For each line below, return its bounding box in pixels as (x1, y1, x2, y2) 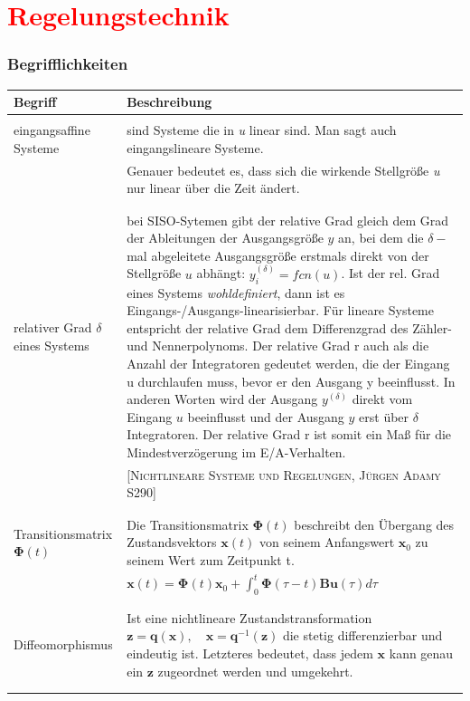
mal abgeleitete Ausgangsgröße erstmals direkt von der (127, 245, 429, 264)
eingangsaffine (14, 120, 90, 139)
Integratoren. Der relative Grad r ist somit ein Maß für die (127, 425, 452, 444)
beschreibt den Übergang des (294, 514, 455, 533)
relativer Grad (14, 317, 92, 336)
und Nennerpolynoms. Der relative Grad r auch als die (127, 336, 429, 355)
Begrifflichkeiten (7, 53, 128, 75)
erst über (359, 407, 409, 426)
